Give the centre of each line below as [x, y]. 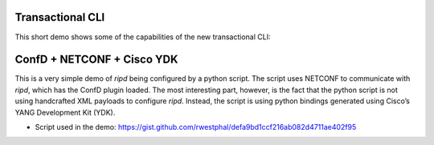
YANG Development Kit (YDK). [65, 112]
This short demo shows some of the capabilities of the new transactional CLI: [143, 37]
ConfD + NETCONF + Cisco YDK [96, 60]
